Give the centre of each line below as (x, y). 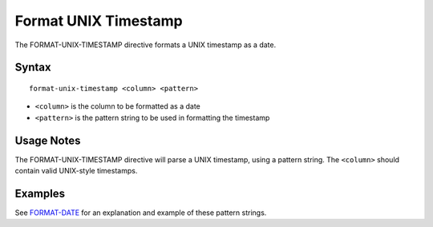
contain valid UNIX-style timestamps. (76, 171)
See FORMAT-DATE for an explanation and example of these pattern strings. (141, 213)
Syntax (33, 68)
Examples (40, 193)
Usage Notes (48, 140)
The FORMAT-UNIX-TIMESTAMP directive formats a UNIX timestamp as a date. (146, 45)
